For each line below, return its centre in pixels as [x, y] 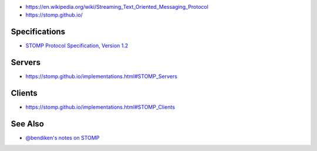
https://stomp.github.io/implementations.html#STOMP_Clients [100, 107]
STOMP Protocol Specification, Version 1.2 [77, 46]
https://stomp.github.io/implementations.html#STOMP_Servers [101, 77]
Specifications [38, 32]
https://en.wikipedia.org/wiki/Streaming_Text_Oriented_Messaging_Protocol [117, 7]
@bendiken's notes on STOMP [63, 138]
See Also [27, 124]
